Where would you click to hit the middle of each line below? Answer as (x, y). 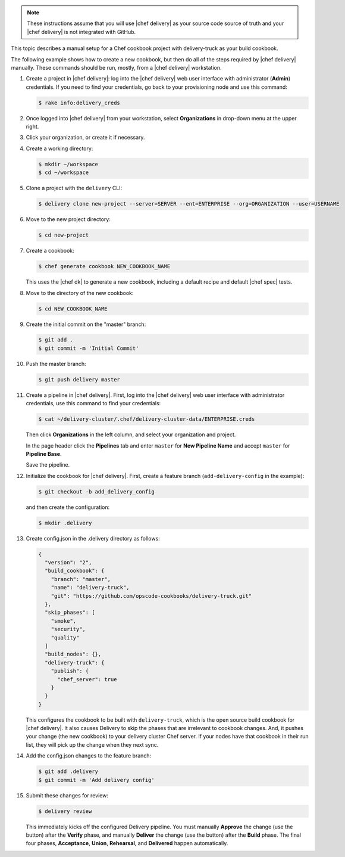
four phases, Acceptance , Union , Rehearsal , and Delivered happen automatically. (127, 843)
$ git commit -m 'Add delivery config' (96, 780)
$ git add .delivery (68, 771)
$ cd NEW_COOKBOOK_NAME (73, 309)
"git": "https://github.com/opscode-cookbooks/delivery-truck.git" (151, 596)
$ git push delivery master (79, 379)
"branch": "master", (81, 579)
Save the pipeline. (48, 465)
